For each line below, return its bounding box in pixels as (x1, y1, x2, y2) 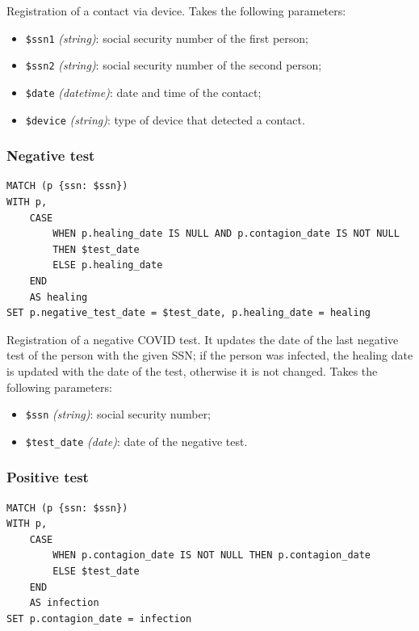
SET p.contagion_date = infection (6, 612, 192, 625)
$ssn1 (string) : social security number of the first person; (25, 29, 308, 46)
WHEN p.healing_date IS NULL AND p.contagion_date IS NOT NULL (52, 228, 400, 240)
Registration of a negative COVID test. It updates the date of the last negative (6, 330, 399, 347)
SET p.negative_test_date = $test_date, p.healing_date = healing (6, 307, 371, 319)
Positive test (6, 467, 89, 487)
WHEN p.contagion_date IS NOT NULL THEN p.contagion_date (52, 549, 371, 562)
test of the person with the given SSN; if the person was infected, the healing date (6, 347, 413, 364)
